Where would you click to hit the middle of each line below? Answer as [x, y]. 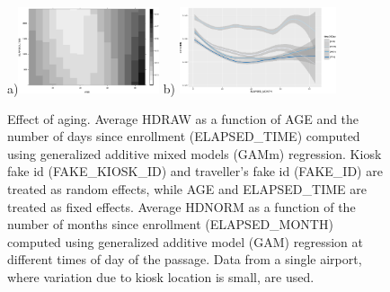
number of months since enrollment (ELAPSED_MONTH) [170, 224]
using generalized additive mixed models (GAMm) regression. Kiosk [195, 153]
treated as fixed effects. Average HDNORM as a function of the [182, 206]
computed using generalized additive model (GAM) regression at [185, 241]
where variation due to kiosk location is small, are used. [161, 276]
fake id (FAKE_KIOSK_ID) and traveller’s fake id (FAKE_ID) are [195, 171]
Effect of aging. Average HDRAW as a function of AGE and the [183, 118]
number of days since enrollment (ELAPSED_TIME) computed [184, 136]
